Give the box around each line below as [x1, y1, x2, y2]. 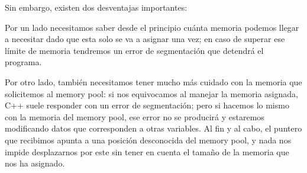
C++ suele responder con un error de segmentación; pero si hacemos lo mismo [5, 99, 289, 111]
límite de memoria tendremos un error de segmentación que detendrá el [5, 44, 264, 56]
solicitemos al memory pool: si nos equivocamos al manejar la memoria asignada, [5, 87, 298, 100]
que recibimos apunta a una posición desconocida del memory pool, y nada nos [5, 133, 292, 146]
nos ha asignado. [5, 157, 65, 169]
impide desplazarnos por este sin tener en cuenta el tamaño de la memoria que [5, 145, 289, 158]
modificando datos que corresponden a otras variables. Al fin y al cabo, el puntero [5, 122, 302, 134]
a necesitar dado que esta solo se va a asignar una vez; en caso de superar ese [5, 33, 285, 45]
